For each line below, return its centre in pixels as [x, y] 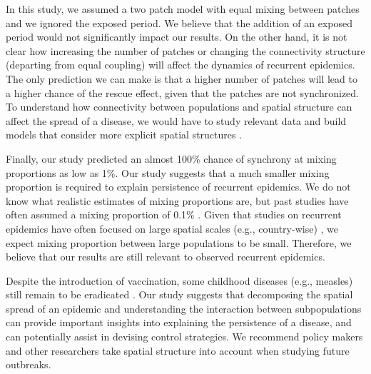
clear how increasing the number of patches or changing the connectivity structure [185, 50]
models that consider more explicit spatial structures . [124, 135]
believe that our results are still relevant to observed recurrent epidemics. [166, 257]
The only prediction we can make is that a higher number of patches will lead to [182, 78]
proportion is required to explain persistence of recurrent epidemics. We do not [178, 187]
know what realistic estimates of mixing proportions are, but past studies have [177, 200]
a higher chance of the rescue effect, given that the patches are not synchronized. [182, 92]
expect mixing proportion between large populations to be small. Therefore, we [179, 242]
